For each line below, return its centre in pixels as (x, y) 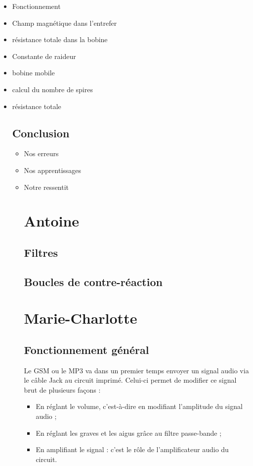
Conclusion (41, 133)
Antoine (52, 221)
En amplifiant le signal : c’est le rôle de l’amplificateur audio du (132, 449)
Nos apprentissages (53, 170)
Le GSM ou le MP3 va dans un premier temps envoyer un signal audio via (136, 370)
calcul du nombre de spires (52, 89)
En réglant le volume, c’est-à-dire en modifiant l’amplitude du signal (139, 406)
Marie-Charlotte (81, 318)
